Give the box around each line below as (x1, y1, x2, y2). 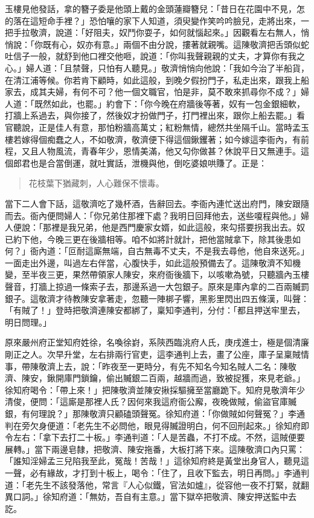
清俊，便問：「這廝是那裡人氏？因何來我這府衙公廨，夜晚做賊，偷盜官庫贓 (5, 395, 296, 408)
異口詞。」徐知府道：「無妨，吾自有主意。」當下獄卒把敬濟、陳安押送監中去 (5, 490, 296, 503)
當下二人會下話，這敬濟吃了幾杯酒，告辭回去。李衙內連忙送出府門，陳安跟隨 (5, 197, 309, 209)
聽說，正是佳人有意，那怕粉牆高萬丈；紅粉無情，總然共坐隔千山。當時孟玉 (13, 120, 309, 133)
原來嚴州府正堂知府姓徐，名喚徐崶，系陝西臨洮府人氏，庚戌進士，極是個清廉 (5, 336, 309, 349)
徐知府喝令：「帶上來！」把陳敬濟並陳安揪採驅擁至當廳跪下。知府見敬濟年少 (5, 383, 305, 396)
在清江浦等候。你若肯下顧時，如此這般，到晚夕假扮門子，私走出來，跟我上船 (5, 73, 309, 86)
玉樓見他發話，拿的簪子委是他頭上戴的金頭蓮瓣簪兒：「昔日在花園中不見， (5, 2, 296, 15)
